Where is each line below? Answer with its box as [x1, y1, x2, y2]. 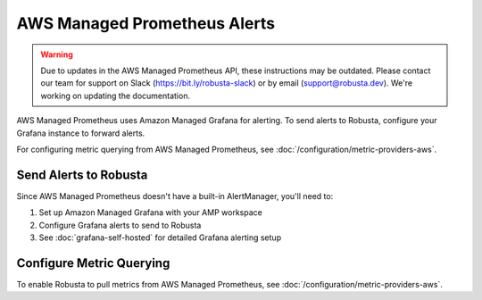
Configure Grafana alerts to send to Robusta [38, 220, 202, 230]
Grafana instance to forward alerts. [16, 128, 145, 138]
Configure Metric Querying [16, 255, 170, 271]
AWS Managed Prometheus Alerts [16, 13, 276, 33]
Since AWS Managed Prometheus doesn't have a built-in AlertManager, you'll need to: [16, 190, 334, 201]
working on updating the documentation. [40, 90, 191, 101]
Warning [40, 49, 73, 60]
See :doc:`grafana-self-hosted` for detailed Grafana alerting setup [38, 232, 281, 243]
